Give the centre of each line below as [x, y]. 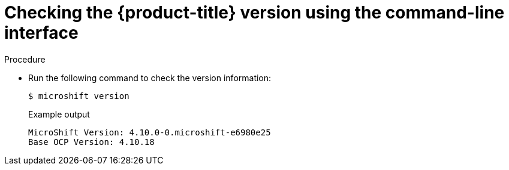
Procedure [25, 59]
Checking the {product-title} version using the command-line [255, 13]
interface [41, 33]
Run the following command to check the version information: [150, 78]
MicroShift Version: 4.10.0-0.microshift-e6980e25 [150, 132]
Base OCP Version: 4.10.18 [91, 142]
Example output [59, 114]
